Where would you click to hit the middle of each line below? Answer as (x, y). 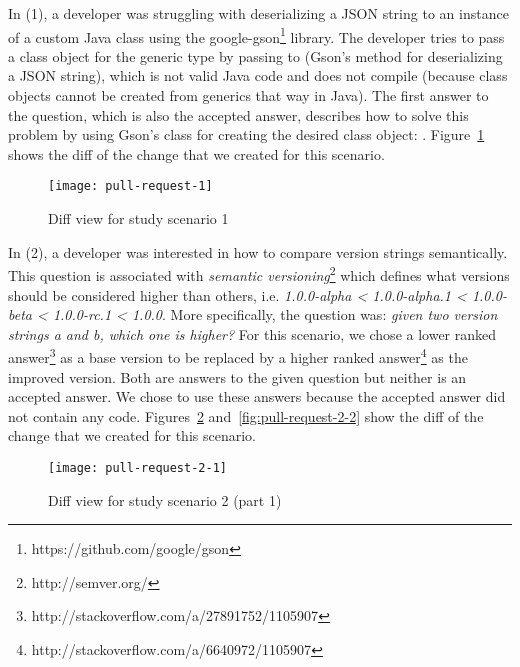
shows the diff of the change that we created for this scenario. (196, 153)
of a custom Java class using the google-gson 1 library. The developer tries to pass (256, 35)
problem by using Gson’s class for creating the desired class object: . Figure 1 (246, 134)
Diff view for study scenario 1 (138, 218)
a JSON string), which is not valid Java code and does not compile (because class (258, 75)
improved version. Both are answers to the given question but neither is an (237, 376)
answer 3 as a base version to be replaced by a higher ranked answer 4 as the (238, 355)
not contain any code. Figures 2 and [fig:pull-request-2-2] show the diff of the (246, 415)
